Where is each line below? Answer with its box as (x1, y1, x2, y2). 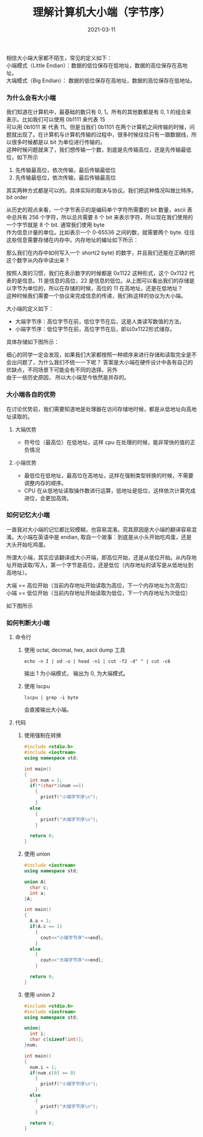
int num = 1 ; (29, 777, 62, 783)
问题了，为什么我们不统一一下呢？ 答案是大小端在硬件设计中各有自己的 (16, 359, 193, 366)
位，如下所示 (6, 153, 38, 161)
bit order (6, 194, 28, 201)
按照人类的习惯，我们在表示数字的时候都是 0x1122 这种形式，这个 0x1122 (6, 269, 188, 277)
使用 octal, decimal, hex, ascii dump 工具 (24, 646, 126, 654)
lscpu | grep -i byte (24, 695, 79, 701)
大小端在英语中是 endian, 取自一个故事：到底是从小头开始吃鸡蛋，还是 (16, 533, 192, 541)
